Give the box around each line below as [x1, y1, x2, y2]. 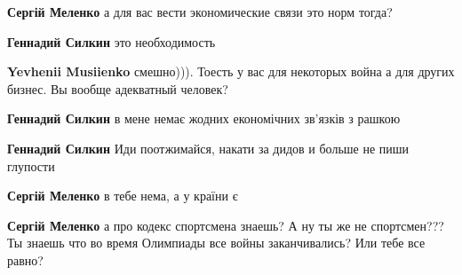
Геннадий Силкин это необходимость [7, 32, 216, 51]
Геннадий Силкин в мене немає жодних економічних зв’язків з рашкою [7, 109, 401, 128]
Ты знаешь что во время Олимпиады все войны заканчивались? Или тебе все [7, 233, 426, 252]
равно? [7, 250, 44, 269]
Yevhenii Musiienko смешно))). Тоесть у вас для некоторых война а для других [7, 62, 455, 81]
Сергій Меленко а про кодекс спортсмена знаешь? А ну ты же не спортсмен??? [7, 216, 444, 234]
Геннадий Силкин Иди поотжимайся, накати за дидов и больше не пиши [7, 138, 410, 157]
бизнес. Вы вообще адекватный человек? [7, 79, 228, 98]
